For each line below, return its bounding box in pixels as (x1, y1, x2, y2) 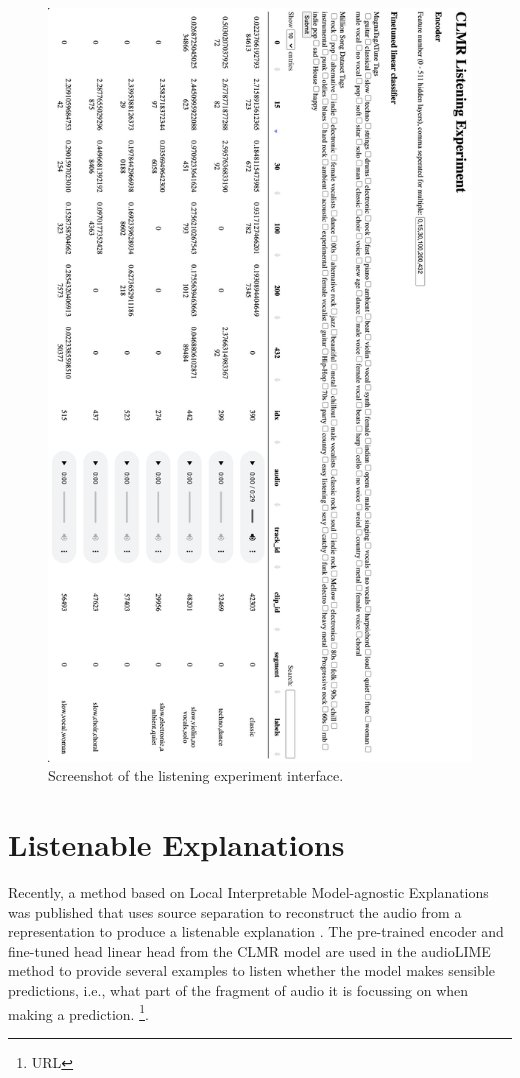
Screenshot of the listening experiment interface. (48, 765, 344, 786)
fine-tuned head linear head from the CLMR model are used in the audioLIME (8, 940, 491, 961)
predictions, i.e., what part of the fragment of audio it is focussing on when (8, 980, 469, 1001)
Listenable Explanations (8, 824, 345, 865)
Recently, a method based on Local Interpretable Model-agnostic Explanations (8, 882, 489, 903)
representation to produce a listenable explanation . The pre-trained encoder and (8, 921, 504, 942)
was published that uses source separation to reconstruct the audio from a (8, 901, 462, 922)
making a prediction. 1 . (8, 1000, 149, 1024)
